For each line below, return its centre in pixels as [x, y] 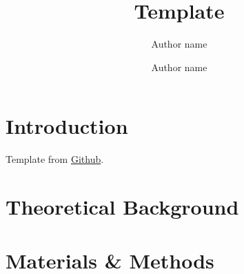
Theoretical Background [122, 207]
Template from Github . [55, 159]
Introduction [67, 126]
